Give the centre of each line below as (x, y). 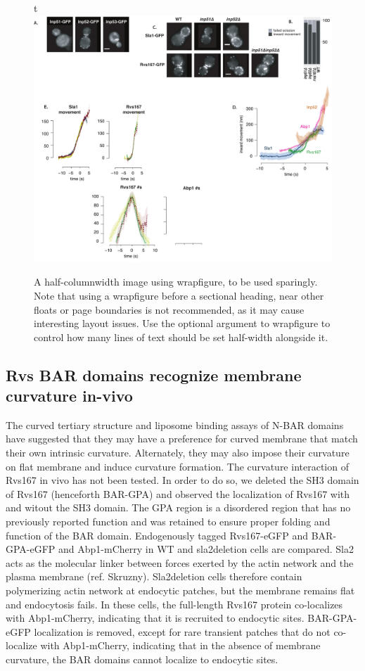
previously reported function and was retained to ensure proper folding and (168, 522)
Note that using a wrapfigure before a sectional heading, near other (179, 295)
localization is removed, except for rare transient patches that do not (182, 631)
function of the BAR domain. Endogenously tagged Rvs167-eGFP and (157, 535)
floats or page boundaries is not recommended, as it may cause (169, 309)
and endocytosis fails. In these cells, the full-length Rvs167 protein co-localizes (174, 604)
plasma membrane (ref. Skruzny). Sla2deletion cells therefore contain (154, 576)
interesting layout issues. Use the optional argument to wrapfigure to (182, 323)
